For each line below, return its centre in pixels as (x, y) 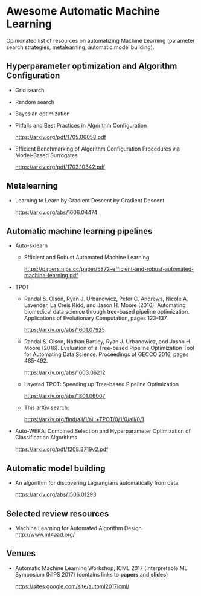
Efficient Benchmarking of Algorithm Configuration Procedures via (97, 149)
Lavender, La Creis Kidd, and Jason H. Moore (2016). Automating (105, 305)
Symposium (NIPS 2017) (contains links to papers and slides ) (91, 574)
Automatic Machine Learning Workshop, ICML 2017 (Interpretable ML (101, 568)
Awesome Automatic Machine (83, 11)
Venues (21, 553)
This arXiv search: (46, 408)
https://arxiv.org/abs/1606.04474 (56, 212)
